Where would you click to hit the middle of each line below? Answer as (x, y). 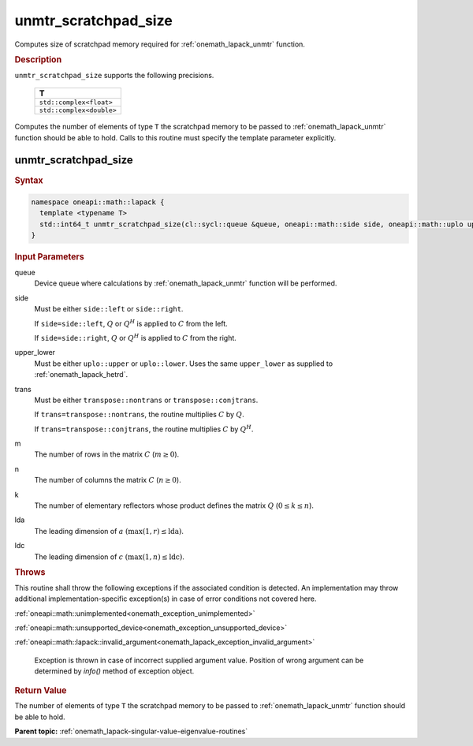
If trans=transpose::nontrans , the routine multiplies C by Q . (139, 415)
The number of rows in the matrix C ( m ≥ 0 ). (107, 454)
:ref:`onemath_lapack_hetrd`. (81, 375)
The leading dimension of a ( (81, 531)
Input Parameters (49, 257)
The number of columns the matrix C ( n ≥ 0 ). (108, 480)
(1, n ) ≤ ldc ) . (163, 557)
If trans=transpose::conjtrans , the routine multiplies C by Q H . (144, 429)
